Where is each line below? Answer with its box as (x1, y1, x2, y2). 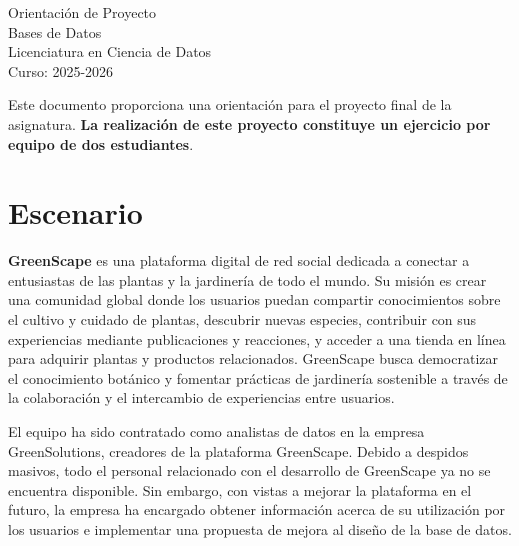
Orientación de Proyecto (8, 2, 157, 22)
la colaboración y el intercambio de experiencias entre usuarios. (8, 387, 395, 408)
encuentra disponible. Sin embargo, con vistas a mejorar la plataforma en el (8, 479, 472, 500)
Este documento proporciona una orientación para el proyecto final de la (8, 94, 452, 115)
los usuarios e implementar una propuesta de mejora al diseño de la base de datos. (8, 519, 512, 539)
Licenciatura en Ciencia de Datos (8, 41, 212, 62)
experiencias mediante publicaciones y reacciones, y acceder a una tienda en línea (8, 328, 506, 349)
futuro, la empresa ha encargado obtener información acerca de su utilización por (8, 499, 506, 520)
